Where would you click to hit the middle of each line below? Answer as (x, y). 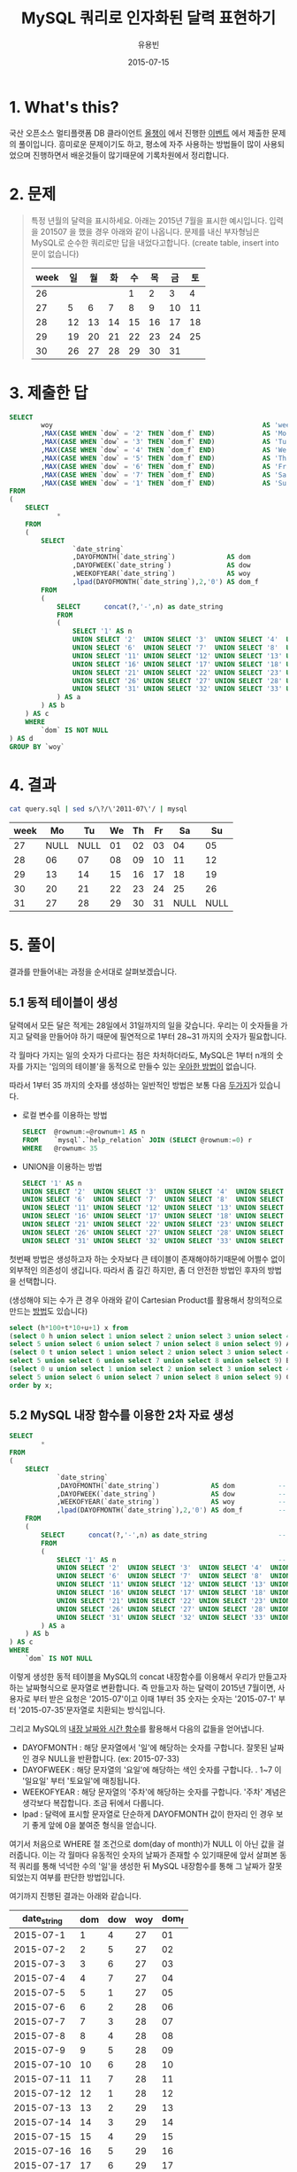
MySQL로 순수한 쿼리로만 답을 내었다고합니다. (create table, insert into (155, 242)
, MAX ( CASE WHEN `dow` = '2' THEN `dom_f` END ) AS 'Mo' (166, 434)
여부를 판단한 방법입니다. (82, 1877)
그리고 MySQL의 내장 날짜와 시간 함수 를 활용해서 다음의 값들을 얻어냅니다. (137, 1728)
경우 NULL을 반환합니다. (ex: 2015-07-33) (105, 1758)
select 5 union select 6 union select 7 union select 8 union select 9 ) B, (152, 1361)
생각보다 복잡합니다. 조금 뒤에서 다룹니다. (93, 1802)
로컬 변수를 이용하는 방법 (65, 1115)
